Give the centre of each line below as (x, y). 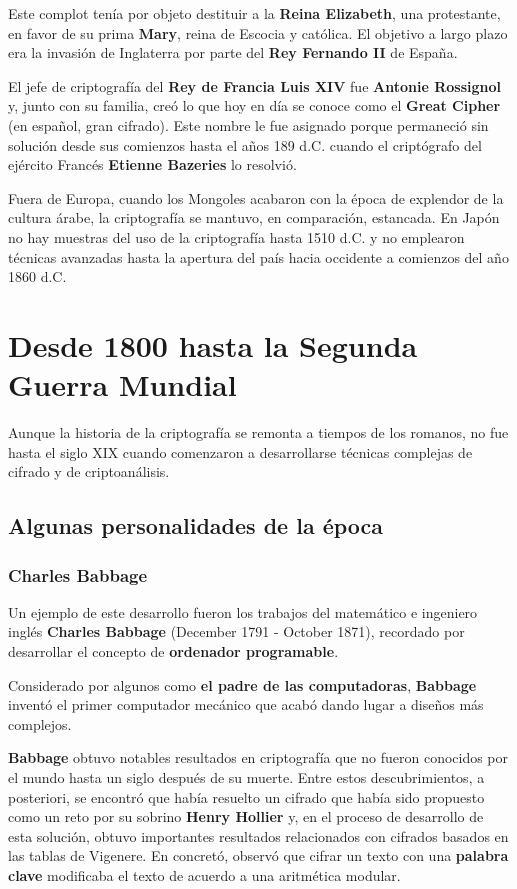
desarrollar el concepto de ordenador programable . (173, 651)
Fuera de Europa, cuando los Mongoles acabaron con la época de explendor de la (256, 197)
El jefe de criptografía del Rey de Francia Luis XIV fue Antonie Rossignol (254, 85)
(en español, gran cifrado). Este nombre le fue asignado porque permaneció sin (248, 124)
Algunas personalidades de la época (196, 525)
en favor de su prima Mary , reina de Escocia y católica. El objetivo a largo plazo (258, 32)
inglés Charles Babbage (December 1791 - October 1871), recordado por (236, 631)
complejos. (40, 723)
